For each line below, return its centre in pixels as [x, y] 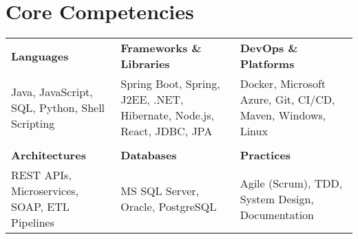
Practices [265, 155]
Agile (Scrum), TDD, [291, 183]
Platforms [267, 64]
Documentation [277, 214]
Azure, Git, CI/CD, [287, 100]
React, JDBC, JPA [167, 131]
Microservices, [45, 191]
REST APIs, [41, 175]
